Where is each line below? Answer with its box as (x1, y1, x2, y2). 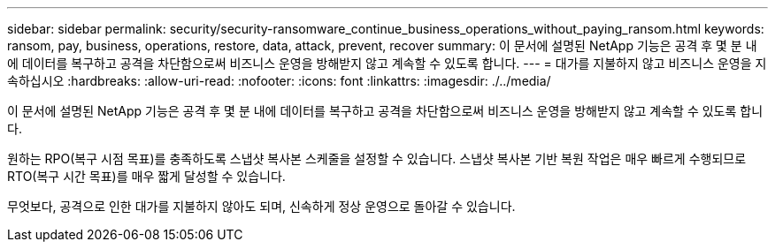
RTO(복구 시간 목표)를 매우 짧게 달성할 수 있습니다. (7, 169, 286, 184)
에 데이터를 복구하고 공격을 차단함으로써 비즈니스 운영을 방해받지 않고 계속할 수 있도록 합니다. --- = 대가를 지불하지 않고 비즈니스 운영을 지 (7, 56, 767, 71)
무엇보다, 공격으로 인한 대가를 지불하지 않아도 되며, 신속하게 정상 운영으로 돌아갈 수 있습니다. (7, 199, 516, 214)
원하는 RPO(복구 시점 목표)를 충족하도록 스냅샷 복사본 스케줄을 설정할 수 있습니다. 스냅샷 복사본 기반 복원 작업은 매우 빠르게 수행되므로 (7, 151, 747, 166)
